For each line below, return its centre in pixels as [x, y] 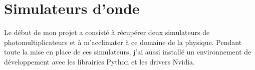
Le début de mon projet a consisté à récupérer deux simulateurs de [107, 32]
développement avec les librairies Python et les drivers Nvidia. [99, 61]
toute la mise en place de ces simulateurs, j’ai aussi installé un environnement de [128, 52]
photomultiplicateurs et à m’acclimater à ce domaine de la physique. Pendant [123, 42]
